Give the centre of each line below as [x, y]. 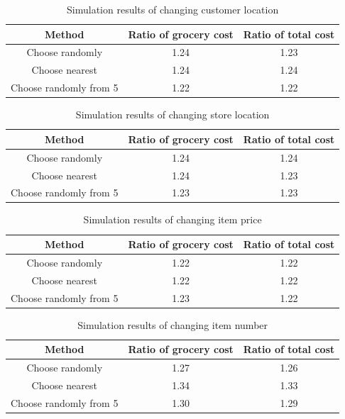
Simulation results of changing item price [172, 219]
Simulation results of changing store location [172, 114]
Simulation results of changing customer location [173, 9]
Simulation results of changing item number [173, 324]
